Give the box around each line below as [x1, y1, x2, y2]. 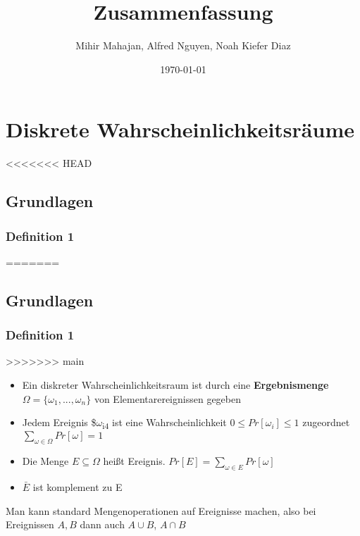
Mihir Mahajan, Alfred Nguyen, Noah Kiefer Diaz [75, 38, 291, 53]
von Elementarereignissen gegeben [94, 391, 241, 406]
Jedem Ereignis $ [22, 415, 97, 430]
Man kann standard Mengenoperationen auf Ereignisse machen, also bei [6, 503, 316, 518]
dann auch [80, 517, 125, 532]
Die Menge [22, 454, 69, 468]
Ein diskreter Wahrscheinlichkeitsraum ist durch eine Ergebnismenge [22, 378, 329, 392]
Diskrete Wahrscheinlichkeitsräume [6, 115, 354, 144]
